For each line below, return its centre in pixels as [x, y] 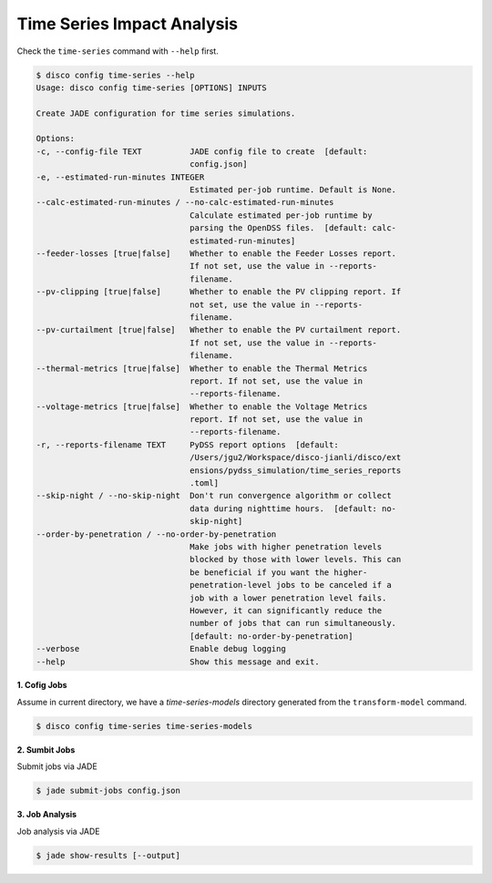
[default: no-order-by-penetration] [272, 636]
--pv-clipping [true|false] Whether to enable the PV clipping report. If [219, 292]
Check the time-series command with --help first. [118, 51]
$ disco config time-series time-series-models [144, 726]
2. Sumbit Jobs [46, 750]
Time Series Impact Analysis [128, 24]
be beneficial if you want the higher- [279, 572]
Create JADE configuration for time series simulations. [166, 113]
